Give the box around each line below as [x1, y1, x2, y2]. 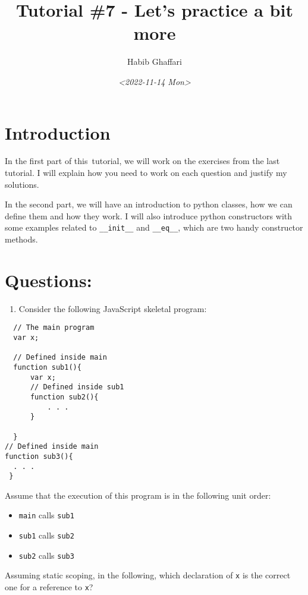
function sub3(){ [5, 452, 73, 461]
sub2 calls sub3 [18, 549, 74, 561]
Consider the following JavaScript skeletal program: [18, 302, 207, 314]
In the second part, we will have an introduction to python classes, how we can [5, 198, 293, 210]
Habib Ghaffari [127, 55, 182, 68]
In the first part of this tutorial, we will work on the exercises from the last [5, 155, 280, 167]
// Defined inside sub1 [30, 383, 124, 392]
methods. [5, 233, 38, 245]
